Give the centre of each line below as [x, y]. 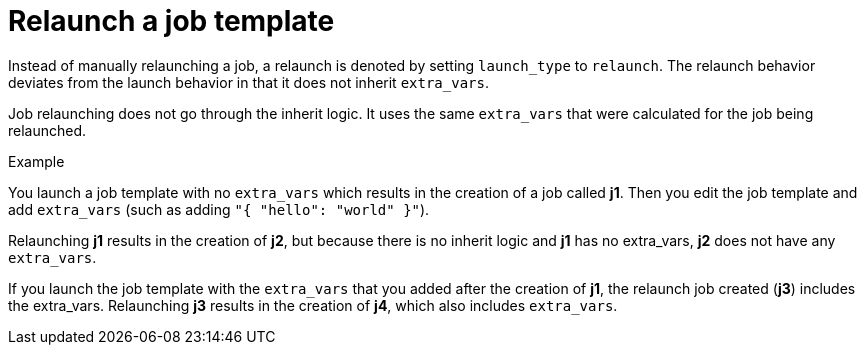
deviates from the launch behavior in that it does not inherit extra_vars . [248, 82]
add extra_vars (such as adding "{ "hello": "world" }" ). [219, 209]
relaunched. [47, 130]
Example [36, 161]
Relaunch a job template [171, 21]
